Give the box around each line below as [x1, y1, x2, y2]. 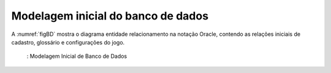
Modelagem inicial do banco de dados [11, 9, 208, 23]
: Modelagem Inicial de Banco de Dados [26, 52, 127, 60]
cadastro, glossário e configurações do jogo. [11, 38, 125, 46]
